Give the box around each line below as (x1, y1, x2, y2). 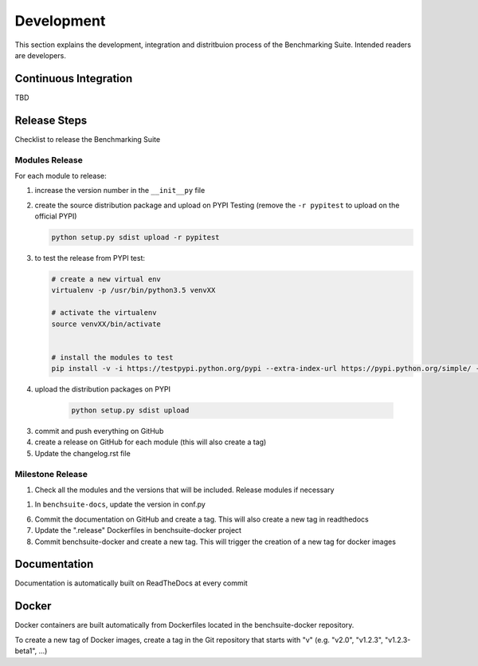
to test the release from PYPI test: (34, 254, 145, 263)
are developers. (14, 50, 67, 60)
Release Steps (14, 113, 88, 127)
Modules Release (14, 154, 84, 165)
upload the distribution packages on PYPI (34, 384, 171, 394)
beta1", (14, 646, 37, 656)
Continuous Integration (14, 72, 133, 85)
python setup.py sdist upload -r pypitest (51, 233, 220, 242)
